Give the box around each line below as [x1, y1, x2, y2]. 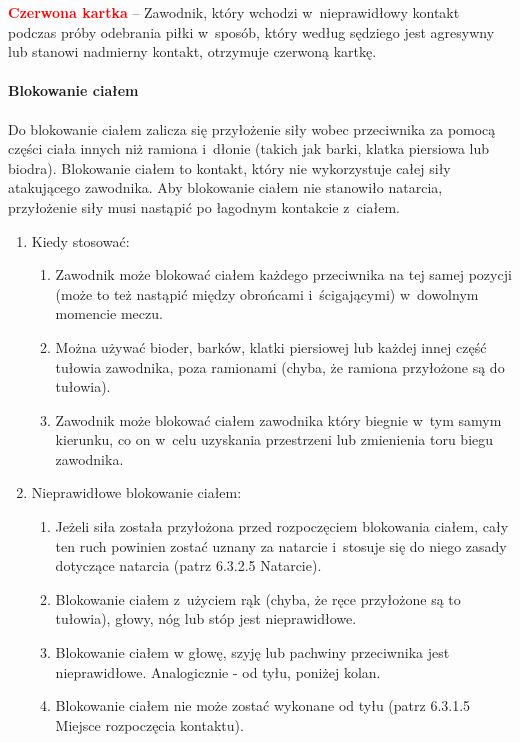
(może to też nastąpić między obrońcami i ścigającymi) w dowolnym [55, 283, 479, 304]
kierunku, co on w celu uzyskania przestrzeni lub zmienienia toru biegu [55, 429, 494, 450]
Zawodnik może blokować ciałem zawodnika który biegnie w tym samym [55, 409, 502, 430]
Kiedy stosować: [31, 230, 130, 251]
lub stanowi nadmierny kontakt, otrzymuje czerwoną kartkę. [8, 41, 377, 62]
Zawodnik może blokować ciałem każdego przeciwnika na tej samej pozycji [55, 264, 512, 285]
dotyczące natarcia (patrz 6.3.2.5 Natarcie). [55, 555, 322, 576]
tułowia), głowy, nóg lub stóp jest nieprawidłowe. [55, 608, 357, 629]
